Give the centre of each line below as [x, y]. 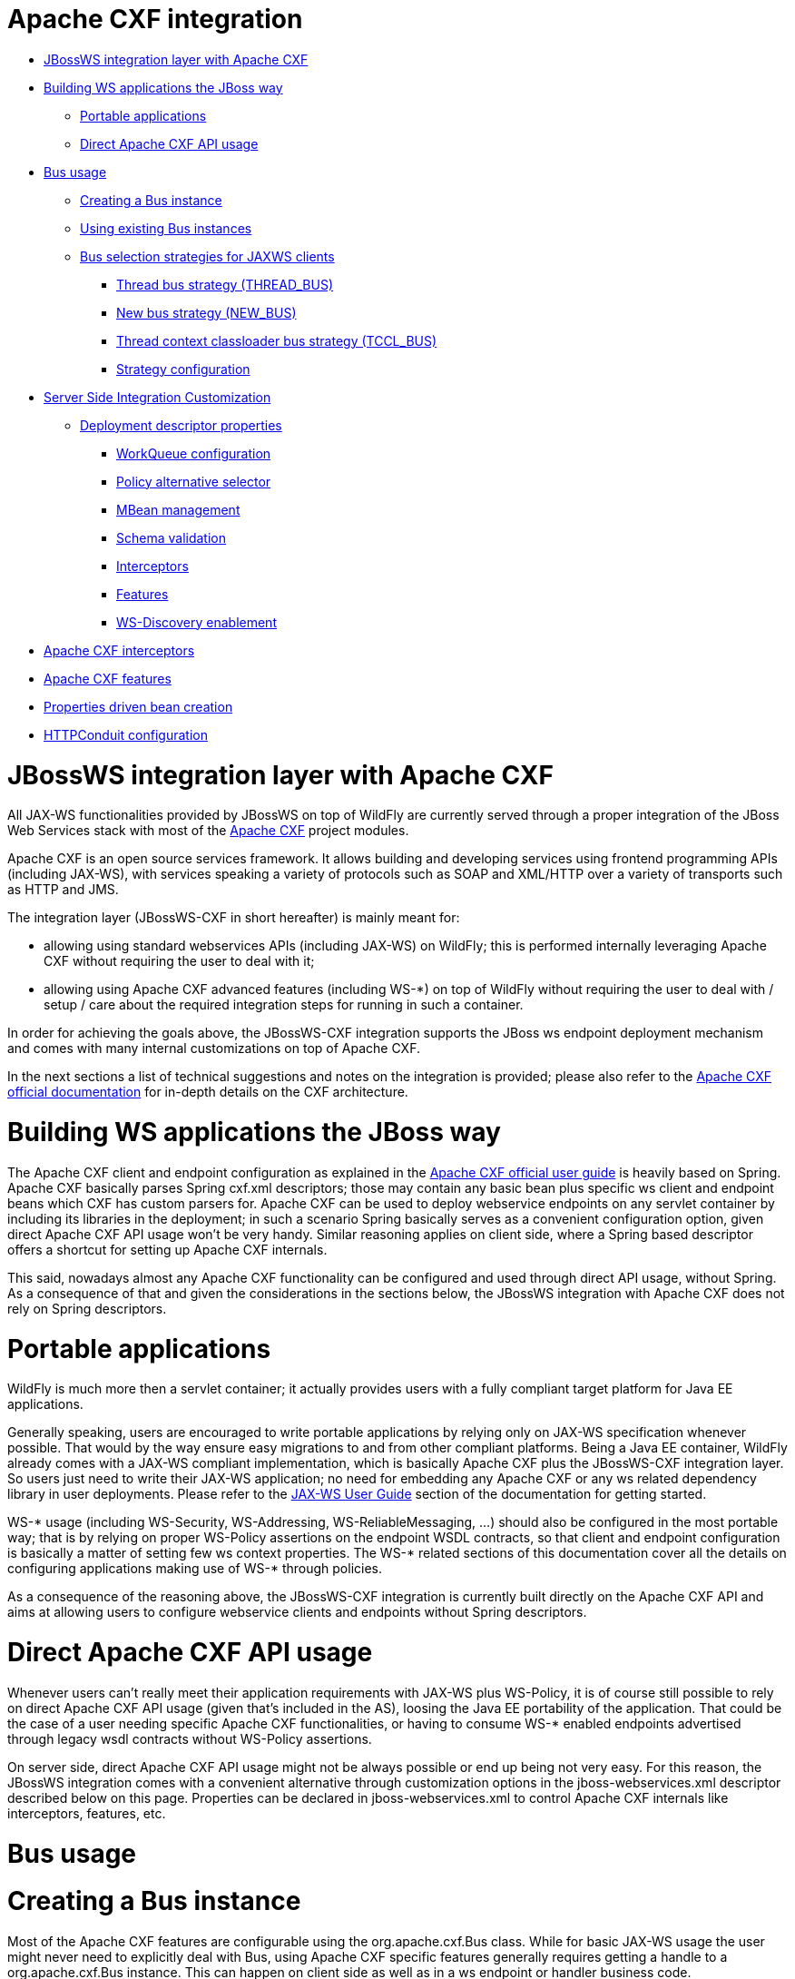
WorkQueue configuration [194, 453]
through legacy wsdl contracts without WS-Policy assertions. [190, 1738]
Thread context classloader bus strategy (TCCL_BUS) [277, 340]
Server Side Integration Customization [157, 397]
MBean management [178, 509]
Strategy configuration [183, 369]
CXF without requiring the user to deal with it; [179, 961]
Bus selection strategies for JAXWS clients [207, 256]
